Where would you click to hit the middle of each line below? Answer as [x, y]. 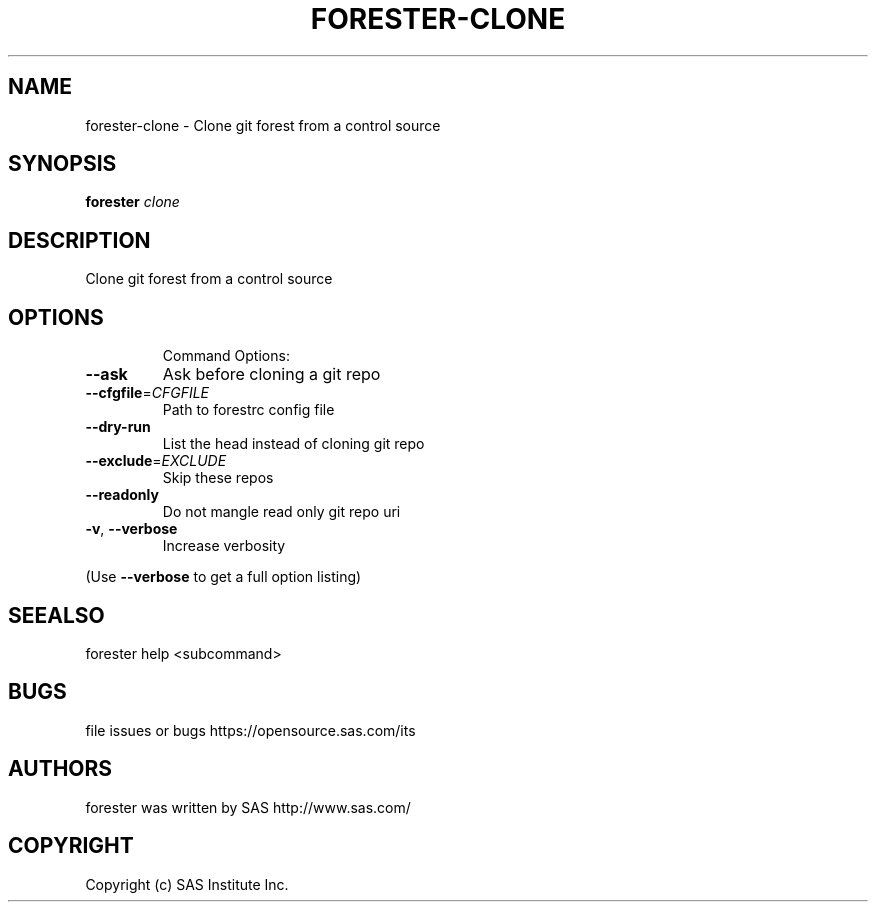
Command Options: [226, 356]
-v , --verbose [131, 529]
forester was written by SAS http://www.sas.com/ [248, 807]
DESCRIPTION [79, 240]
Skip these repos [218, 478]
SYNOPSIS [62, 164]
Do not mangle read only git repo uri [281, 512]
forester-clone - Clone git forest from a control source [263, 125]
